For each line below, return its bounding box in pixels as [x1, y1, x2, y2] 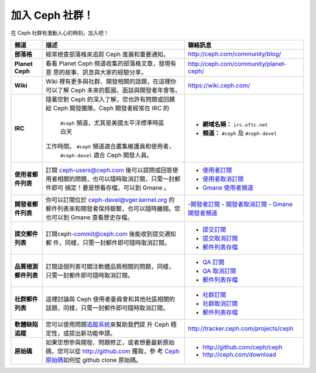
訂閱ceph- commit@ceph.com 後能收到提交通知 [45, 229, 177, 238]
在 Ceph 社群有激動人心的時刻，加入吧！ [11, 29, 109, 36]
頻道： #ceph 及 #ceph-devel [202, 129, 277, 137]
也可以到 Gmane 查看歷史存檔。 [45, 213, 133, 221]
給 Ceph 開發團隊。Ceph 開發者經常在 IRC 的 [45, 104, 170, 112]
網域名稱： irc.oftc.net [202, 120, 269, 128]
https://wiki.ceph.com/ [187, 81, 250, 89]
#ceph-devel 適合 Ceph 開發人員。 [60, 151, 153, 159]
